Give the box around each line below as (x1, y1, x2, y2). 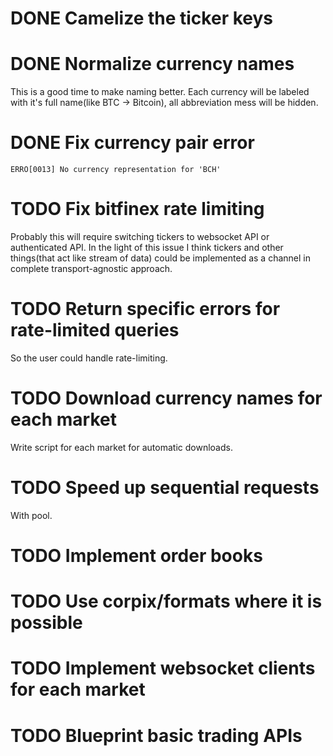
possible (10, 612, 83, 634)
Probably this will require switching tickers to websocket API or (10, 231, 270, 242)
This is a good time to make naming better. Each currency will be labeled (10, 86, 310, 98)
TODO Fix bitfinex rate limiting (10, 198, 265, 221)
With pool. (10, 509, 53, 521)
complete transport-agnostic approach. (10, 263, 173, 274)
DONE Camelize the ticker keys (10, 7, 273, 30)
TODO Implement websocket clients (10, 657, 316, 680)
